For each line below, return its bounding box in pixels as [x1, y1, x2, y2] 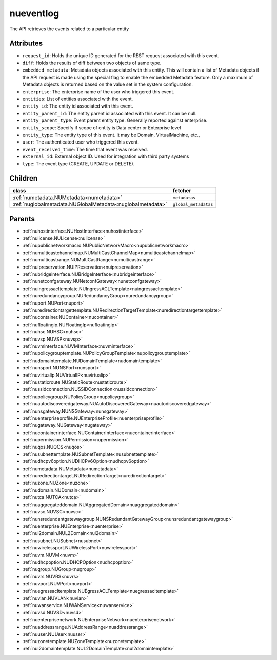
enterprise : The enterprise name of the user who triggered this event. [22, 88, 174, 95]
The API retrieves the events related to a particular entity [9, 26, 129, 32]
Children [9, 174, 38, 183]
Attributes [9, 39, 43, 48]
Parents [9, 214, 35, 223]
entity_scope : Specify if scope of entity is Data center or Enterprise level [22, 124, 181, 131]
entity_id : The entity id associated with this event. [22, 103, 133, 109]
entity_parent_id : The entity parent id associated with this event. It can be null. [22, 110, 197, 116]
